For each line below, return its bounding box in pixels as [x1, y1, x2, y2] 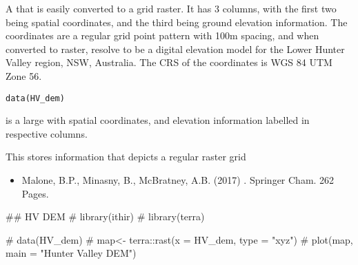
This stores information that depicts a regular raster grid [6, 149, 246, 164]
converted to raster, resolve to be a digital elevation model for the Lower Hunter [6, 41, 345, 56]
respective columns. [6, 126, 88, 140]
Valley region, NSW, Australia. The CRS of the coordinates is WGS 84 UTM [6, 55, 332, 70]
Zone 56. [6, 68, 42, 83]
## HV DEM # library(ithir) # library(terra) [6, 209, 205, 224]
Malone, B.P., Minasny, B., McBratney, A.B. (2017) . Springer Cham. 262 [21, 173, 335, 187]
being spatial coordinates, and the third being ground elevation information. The [6, 14, 348, 29]
